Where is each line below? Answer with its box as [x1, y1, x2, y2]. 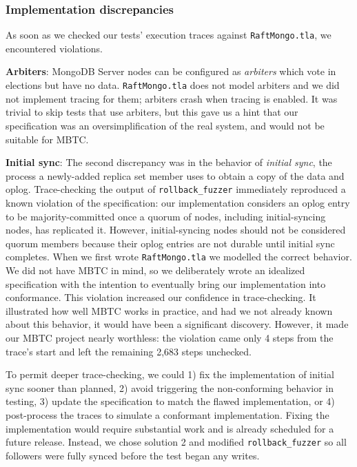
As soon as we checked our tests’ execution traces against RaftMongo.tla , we [6, 28, 331, 42]
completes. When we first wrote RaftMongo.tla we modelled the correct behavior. [6, 249, 352, 264]
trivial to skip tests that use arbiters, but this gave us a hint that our [6, 105, 298, 119]
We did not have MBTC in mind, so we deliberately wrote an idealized [6, 262, 305, 277]
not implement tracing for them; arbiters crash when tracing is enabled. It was [6, 91, 338, 105]
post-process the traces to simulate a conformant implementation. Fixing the [6, 407, 329, 422]
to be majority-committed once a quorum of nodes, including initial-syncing [6, 209, 326, 223]
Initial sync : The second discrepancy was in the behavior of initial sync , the [6, 155, 332, 169]
